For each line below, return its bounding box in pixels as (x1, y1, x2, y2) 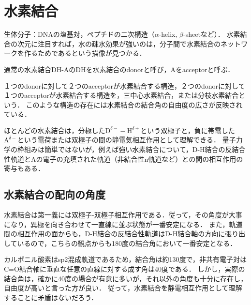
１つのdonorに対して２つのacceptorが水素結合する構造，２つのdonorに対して (4, 80, 245, 91)
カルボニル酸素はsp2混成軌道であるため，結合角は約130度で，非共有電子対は (4, 254, 247, 264)
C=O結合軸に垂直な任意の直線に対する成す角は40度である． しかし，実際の (4, 264, 245, 274)
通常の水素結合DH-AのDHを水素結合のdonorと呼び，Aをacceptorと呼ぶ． (4, 64, 235, 74)
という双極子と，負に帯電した (140, 125, 235, 135)
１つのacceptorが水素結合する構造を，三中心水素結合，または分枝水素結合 (4, 90, 239, 100)
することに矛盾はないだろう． (4, 292, 98, 302)
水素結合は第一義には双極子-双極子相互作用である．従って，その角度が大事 (4, 210, 242, 220)
